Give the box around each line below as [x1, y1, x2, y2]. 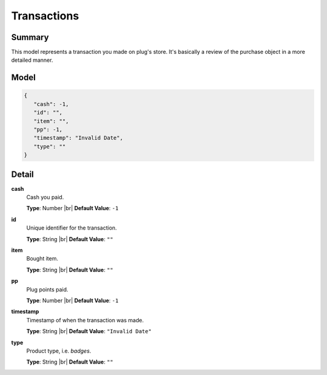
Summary [11, 32, 49, 42]
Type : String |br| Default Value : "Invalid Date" [26, 328, 152, 335]
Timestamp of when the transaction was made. [26, 316, 144, 324]
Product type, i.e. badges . [26, 347, 91, 354]
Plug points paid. [26, 285, 69, 293]
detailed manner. [11, 56, 53, 64]
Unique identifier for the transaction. [26, 224, 117, 231]
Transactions [11, 9, 79, 22]
